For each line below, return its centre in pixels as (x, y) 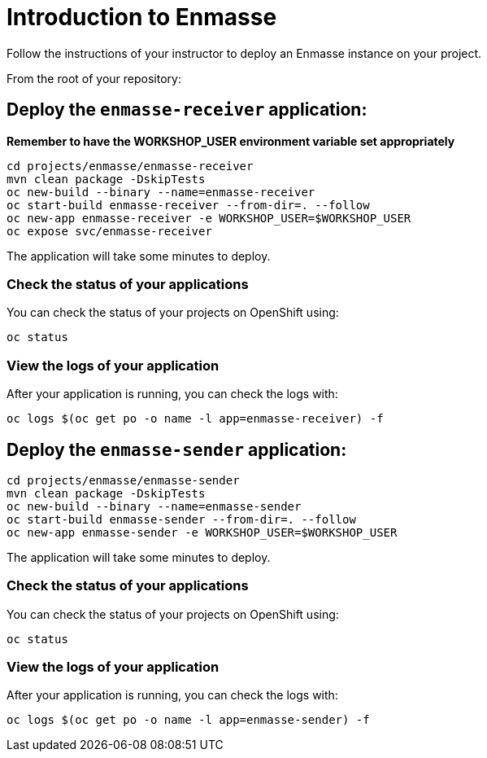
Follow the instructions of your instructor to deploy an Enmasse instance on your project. (244, 53)
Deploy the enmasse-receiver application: (187, 110)
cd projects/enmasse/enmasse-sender (123, 480)
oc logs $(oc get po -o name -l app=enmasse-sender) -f (188, 720)
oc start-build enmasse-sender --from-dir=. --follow (181, 519)
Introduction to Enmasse (142, 17)
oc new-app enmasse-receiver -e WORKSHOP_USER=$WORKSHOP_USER (209, 218)
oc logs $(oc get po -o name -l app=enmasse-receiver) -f (195, 419)
